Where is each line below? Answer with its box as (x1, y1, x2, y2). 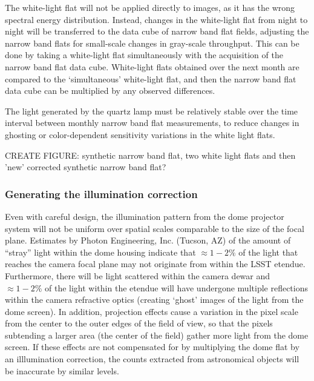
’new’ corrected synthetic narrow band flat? (5, 161, 166, 173)
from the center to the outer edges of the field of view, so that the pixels (5, 317, 273, 330)
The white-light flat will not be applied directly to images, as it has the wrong (5, 1, 295, 13)
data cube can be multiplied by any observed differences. (5, 84, 215, 97)
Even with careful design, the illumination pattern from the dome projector (5, 210, 284, 222)
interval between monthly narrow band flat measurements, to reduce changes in (5, 116, 299, 129)
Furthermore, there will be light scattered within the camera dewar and (5, 269, 270, 282)
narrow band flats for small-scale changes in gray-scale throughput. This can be (5, 36, 299, 49)
